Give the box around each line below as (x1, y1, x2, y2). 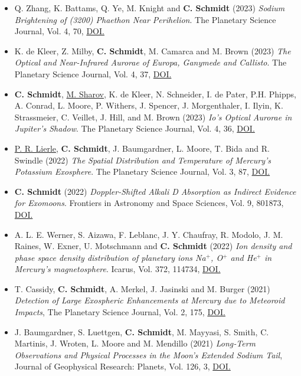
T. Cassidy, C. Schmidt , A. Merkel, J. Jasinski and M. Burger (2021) (14, 282, 270, 295)
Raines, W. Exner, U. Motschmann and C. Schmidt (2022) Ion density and (14, 240, 292, 252)
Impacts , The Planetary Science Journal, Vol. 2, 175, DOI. (14, 306, 225, 318)
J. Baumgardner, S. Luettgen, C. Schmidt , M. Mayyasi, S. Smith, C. (14, 325, 269, 338)
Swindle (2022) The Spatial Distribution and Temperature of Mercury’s (14, 153, 271, 166)
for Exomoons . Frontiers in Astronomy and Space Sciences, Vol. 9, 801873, (14, 197, 284, 209)
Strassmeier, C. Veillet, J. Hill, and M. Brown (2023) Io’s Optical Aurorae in (14, 110, 292, 123)
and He (230, 251, 257, 263)
